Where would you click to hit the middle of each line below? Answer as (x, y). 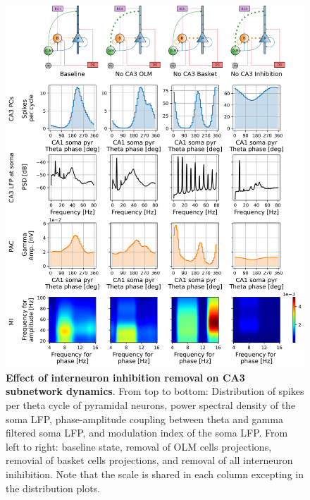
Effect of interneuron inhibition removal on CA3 (125, 377)
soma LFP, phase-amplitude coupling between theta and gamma (144, 419)
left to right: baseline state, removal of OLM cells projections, (139, 446)
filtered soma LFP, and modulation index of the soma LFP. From (147, 433)
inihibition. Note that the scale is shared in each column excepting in (155, 474)
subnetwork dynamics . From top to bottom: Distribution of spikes (155, 391)
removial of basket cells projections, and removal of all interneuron (149, 460)
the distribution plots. (53, 488)
